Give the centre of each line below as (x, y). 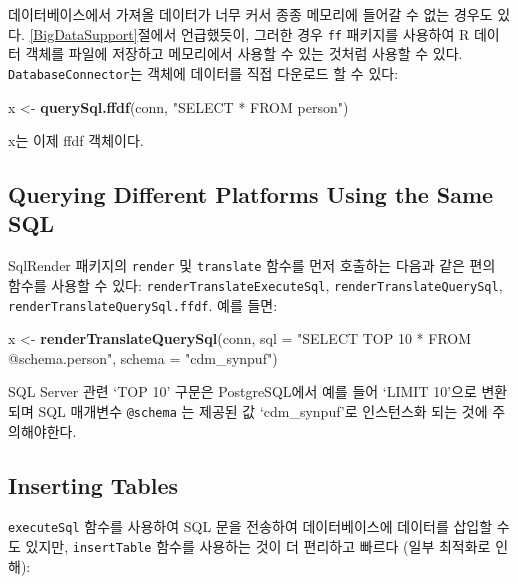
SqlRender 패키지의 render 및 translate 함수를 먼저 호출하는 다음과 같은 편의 (252, 265)
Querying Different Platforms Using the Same (251, 194)
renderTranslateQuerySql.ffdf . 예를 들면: (143, 304)
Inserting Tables (93, 484)
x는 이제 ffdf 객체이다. (76, 140)
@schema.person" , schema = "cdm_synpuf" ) (143, 357)
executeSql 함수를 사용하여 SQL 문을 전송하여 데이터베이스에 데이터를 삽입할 (250, 526)
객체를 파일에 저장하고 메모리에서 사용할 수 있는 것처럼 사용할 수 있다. (244, 53)
